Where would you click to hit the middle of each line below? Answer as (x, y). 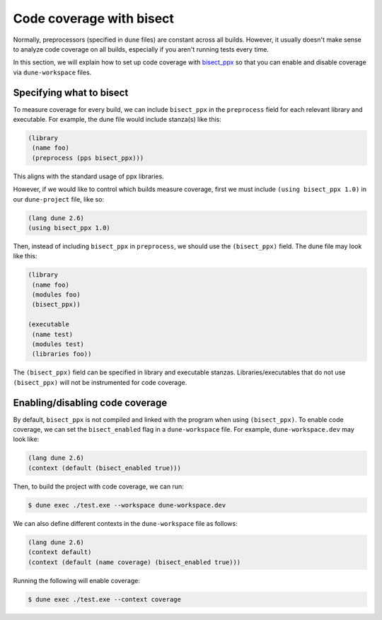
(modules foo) (56, 295)
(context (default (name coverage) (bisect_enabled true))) (134, 562)
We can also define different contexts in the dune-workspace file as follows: (125, 523)
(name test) (53, 334)
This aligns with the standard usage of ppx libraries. (88, 176)
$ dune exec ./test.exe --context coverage (105, 599)
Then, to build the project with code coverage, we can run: (98, 486)
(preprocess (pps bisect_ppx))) (88, 158)
